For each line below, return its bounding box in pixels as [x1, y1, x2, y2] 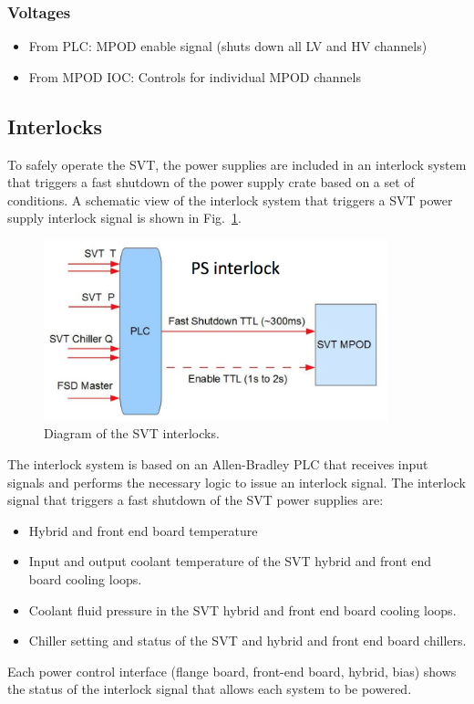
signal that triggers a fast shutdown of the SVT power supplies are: [7, 490, 384, 510]
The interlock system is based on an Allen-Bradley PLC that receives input [7, 455, 428, 474]
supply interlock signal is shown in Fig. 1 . [7, 208, 242, 227]
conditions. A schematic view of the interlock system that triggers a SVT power [7, 190, 453, 209]
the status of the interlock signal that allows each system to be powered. [7, 679, 412, 699]
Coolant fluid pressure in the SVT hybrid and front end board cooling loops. [28, 600, 457, 619]
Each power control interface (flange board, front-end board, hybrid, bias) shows [7, 661, 457, 680]
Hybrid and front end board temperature [28, 520, 258, 540]
